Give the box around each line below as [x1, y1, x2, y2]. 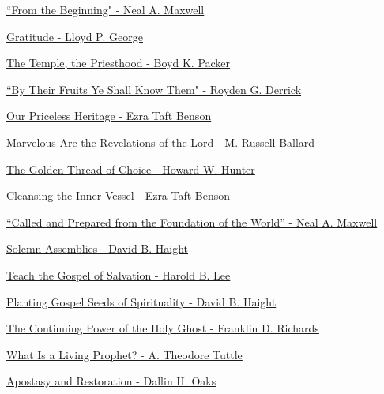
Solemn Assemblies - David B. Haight [6, 240, 189, 257]
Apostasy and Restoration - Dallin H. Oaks [6, 373, 216, 389]
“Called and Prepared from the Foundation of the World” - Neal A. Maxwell [6, 213, 378, 230]
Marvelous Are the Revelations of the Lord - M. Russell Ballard [6, 133, 315, 150]
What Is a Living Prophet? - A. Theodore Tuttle [6, 346, 243, 362]
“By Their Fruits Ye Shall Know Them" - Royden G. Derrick [6, 81, 302, 97]
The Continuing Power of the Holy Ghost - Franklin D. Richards [6, 320, 319, 336]
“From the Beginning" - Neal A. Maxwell [6, 2, 205, 17]
